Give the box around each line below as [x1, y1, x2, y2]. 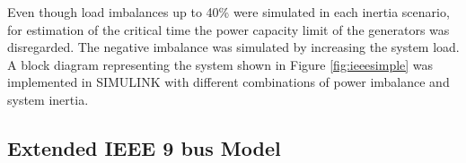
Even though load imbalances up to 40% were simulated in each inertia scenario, [7, 3, 450, 21]
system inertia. [7, 90, 89, 108]
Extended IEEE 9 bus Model [7, 133, 281, 161]
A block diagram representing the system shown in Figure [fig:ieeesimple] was [7, 55, 434, 73]
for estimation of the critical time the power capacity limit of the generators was [7, 20, 450, 39]
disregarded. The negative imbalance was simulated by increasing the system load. [7, 38, 460, 56]
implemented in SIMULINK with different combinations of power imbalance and [7, 73, 450, 91]
